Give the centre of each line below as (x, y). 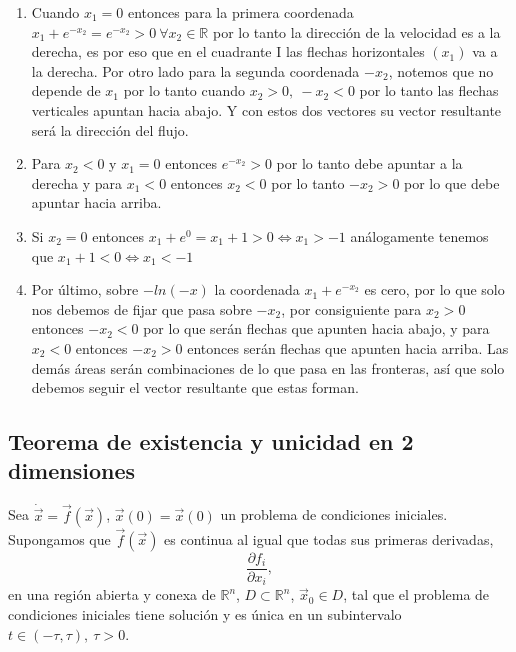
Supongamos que (59, 538)
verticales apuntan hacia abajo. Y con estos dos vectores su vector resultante (266, 109)
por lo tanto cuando (184, 90)
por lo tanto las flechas (429, 90)
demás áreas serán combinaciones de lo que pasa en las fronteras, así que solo (268, 367)
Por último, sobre (85, 289)
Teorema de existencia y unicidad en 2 (211, 441)
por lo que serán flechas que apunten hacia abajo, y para (316, 328)
